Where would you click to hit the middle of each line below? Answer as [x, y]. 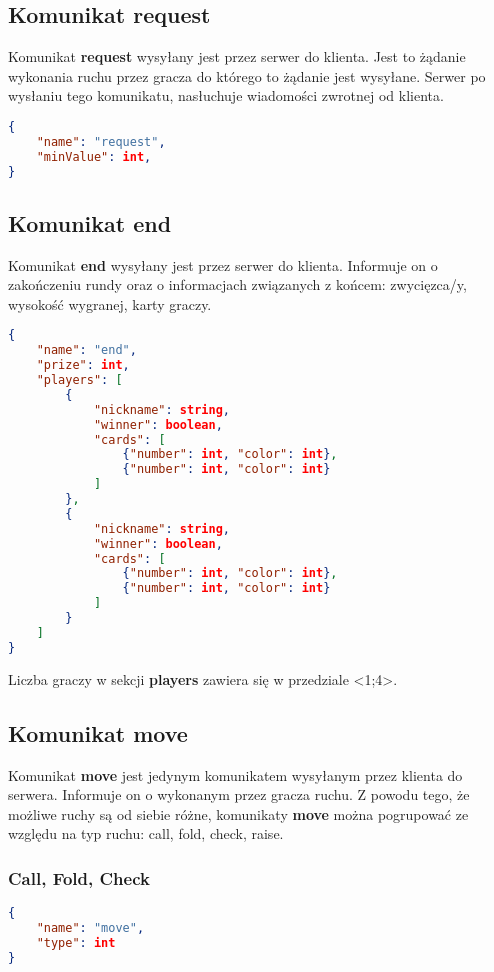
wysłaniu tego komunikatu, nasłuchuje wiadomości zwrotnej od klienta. [226, 95]
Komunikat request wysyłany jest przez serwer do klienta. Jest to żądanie [237, 56]
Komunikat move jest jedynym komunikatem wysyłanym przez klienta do [235, 774]
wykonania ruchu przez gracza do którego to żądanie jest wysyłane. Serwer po [247, 75]
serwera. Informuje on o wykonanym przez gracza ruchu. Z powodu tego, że [239, 794]
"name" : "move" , [90, 927]
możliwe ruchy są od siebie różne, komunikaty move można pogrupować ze [238, 813]
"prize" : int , [83, 365]
